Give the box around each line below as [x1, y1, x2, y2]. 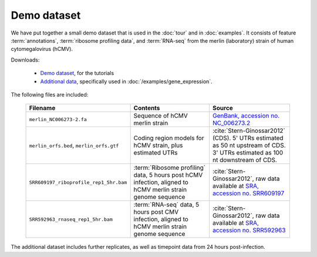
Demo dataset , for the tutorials [40, 70, 114, 77]
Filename [29, 104, 56, 112]
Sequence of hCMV [133, 112, 188, 120]
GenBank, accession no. [212, 112, 280, 120]
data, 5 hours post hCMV [133, 171, 203, 179]
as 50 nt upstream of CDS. [212, 141, 286, 149]
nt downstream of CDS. [212, 156, 277, 164]
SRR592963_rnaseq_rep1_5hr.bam [29, 216, 113, 222]
